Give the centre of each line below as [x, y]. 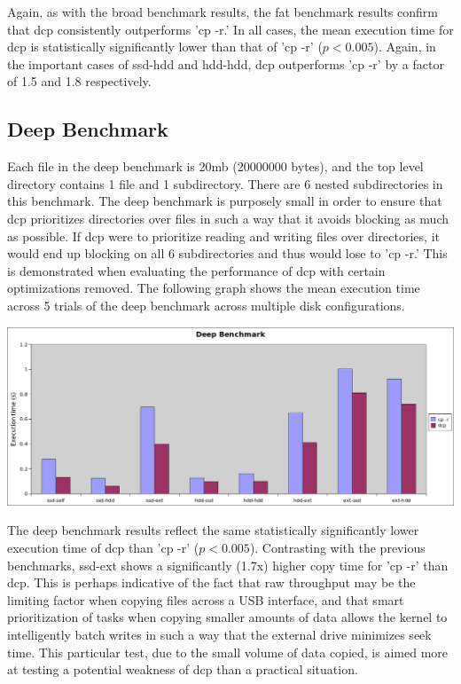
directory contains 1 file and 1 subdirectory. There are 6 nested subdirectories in [225, 183]
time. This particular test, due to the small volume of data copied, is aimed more [227, 652]
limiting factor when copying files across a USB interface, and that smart [206, 599]
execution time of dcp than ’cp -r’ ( [103, 547]
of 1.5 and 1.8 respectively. [79, 81]
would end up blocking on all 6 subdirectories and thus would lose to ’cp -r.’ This [227, 253]
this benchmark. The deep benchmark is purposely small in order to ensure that [225, 201]
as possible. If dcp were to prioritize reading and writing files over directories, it [223, 236]
